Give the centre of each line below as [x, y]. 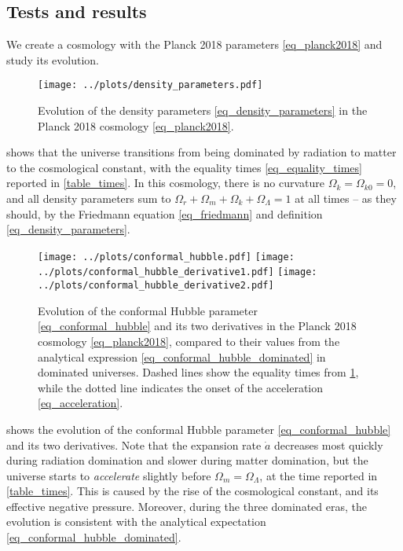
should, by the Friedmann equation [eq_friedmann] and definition [165, 213]
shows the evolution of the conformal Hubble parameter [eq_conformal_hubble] [199, 429]
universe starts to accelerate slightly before [109, 475]
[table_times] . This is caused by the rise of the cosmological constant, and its [192, 491]
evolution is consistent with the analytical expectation [136, 522]
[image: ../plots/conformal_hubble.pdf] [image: [166, 257]
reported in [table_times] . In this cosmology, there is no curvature [165, 183]
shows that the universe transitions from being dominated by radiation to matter [201, 152]
